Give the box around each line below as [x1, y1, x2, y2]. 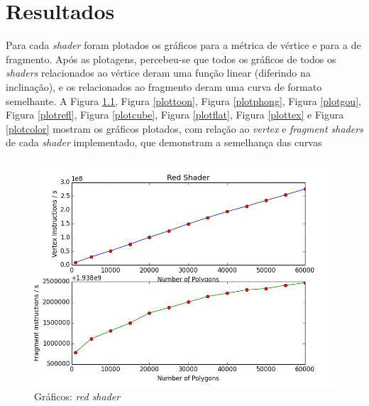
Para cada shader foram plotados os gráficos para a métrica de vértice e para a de [6, 38, 361, 53]
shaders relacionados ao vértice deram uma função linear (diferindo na [6, 65, 311, 80]
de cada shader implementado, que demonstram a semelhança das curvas [6, 135, 322, 150]
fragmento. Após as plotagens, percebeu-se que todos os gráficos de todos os [6, 51, 336, 66]
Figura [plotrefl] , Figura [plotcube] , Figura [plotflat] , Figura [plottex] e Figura [6, 107, 344, 122]
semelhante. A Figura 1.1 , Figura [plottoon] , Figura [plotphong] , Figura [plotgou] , [6, 93, 361, 108]
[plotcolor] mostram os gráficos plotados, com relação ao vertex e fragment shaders [6, 121, 363, 136]
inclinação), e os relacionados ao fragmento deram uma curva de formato [6, 79, 322, 94]
